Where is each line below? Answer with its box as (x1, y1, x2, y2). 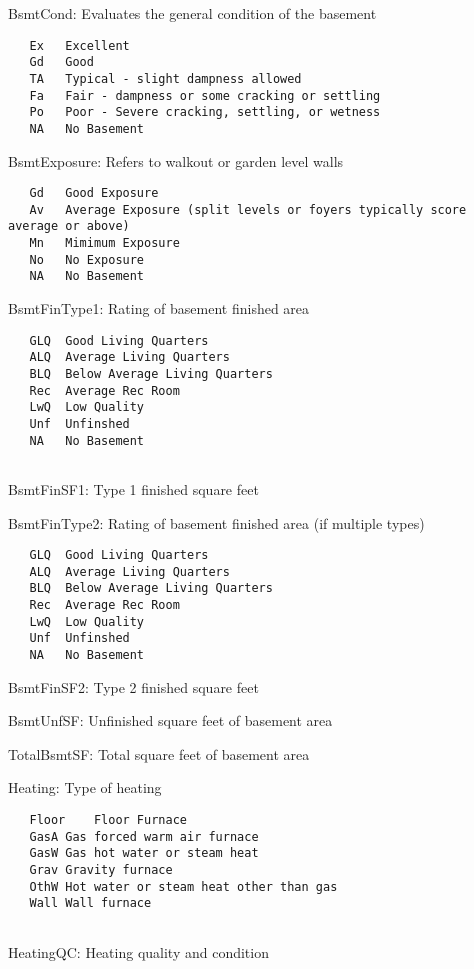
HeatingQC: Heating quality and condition (8, 941, 269, 962)
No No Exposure (29, 252, 145, 267)
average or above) (8, 219, 130, 234)
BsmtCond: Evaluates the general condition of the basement (8, 3, 377, 23)
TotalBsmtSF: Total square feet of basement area (8, 743, 310, 764)
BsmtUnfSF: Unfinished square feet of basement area (8, 710, 333, 731)
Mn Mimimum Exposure (29, 236, 180, 251)
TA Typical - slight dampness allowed (29, 71, 302, 86)
